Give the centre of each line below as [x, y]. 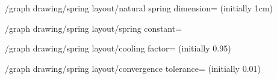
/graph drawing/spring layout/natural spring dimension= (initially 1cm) [139, 8]
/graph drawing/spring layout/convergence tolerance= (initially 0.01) [133, 68]
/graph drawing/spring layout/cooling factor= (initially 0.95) [118, 48]
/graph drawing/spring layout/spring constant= [94, 28]
